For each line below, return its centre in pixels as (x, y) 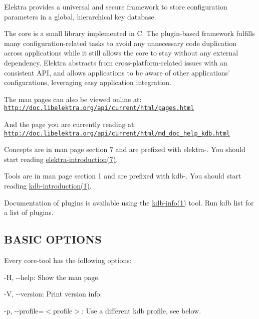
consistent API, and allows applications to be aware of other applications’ (117, 72)
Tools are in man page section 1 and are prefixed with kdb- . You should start (123, 176)
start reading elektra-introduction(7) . (61, 159)
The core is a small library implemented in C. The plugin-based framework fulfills (129, 33)
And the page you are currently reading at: (70, 124)
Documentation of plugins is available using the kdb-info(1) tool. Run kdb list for (129, 202)
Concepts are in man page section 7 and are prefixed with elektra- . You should (125, 149)
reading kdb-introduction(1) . (48, 186)
